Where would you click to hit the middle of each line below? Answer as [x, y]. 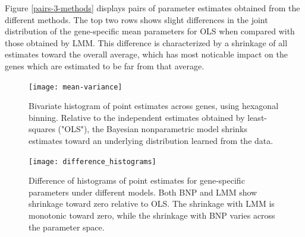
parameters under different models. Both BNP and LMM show [143, 192]
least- [257, 117]
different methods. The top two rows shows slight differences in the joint [136, 19]
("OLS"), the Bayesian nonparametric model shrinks [153, 129]
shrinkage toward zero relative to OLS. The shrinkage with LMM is [152, 204]
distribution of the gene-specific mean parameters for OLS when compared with [150, 31]
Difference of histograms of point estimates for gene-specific [137, 180]
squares [42, 129]
